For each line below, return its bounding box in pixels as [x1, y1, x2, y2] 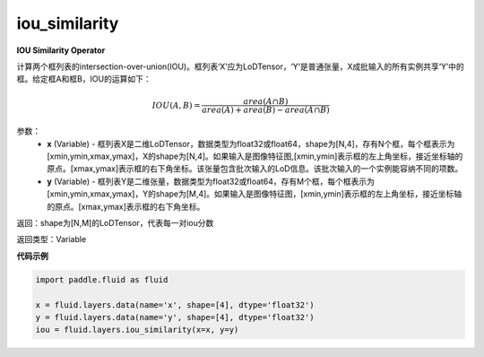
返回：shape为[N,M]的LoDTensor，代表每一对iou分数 [16, 218, 214, 229]
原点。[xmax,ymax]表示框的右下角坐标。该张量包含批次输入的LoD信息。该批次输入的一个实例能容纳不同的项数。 [47, 163, 463, 174]
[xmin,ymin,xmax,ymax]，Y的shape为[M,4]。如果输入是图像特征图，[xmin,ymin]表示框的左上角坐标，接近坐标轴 [47, 188, 462, 199]
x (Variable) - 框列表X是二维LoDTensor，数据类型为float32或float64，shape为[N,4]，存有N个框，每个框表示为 [47, 138, 455, 149]
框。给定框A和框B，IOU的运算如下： [16, 74, 151, 84]
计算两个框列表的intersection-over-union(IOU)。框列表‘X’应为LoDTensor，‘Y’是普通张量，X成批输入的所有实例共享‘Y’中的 [16, 61, 465, 72]
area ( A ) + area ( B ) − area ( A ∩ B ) [202, 104, 331, 115]
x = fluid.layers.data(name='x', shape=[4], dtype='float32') [35, 300, 315, 309]
